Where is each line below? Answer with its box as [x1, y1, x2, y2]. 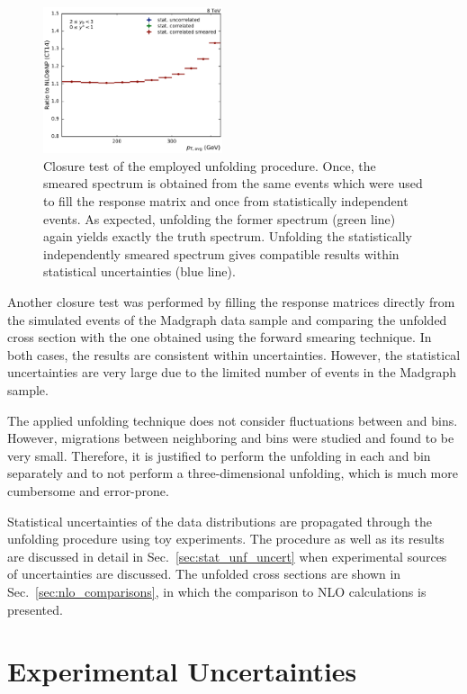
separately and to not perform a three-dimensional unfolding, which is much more [7, 464, 458, 482]
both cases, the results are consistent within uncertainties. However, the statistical [7, 345, 461, 364]
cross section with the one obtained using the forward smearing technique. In [7, 328, 432, 347]
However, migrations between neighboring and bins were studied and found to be [7, 428, 454, 447]
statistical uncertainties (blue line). [43, 262, 236, 281]
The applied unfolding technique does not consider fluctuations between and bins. [7, 410, 458, 429]
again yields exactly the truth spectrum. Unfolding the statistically [43, 227, 412, 246]
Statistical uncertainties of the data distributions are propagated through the [7, 511, 432, 530]
